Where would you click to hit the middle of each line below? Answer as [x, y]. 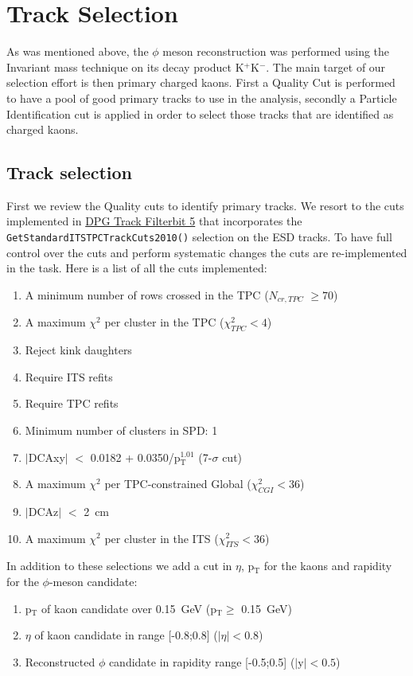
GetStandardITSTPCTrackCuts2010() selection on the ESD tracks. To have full [199, 237]
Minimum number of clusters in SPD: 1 [121, 430]
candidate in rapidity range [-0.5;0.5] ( [202, 661]
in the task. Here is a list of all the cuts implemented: [137, 268]
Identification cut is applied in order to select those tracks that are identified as [200, 113]
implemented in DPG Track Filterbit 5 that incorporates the [154, 221]
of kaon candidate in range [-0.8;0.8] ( [126, 635]
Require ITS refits [69, 376]
